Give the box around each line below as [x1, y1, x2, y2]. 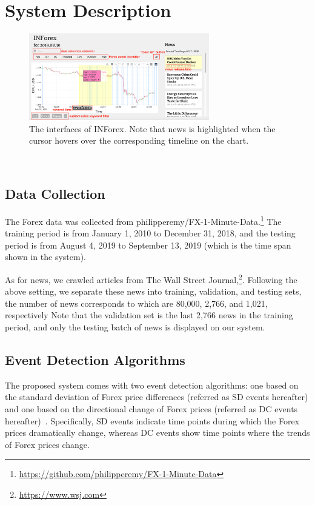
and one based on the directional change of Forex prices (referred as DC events [5, 402, 298, 415]
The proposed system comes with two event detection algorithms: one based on [5, 378, 299, 391]
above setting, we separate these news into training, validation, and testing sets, [5, 285, 302, 298]
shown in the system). [5, 250, 86, 263]
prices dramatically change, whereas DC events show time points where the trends [5, 426, 310, 439]
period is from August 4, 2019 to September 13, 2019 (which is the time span [5, 238, 291, 251]
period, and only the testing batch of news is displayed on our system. [5, 320, 265, 333]
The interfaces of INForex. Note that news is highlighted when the [29, 122, 276, 135]
